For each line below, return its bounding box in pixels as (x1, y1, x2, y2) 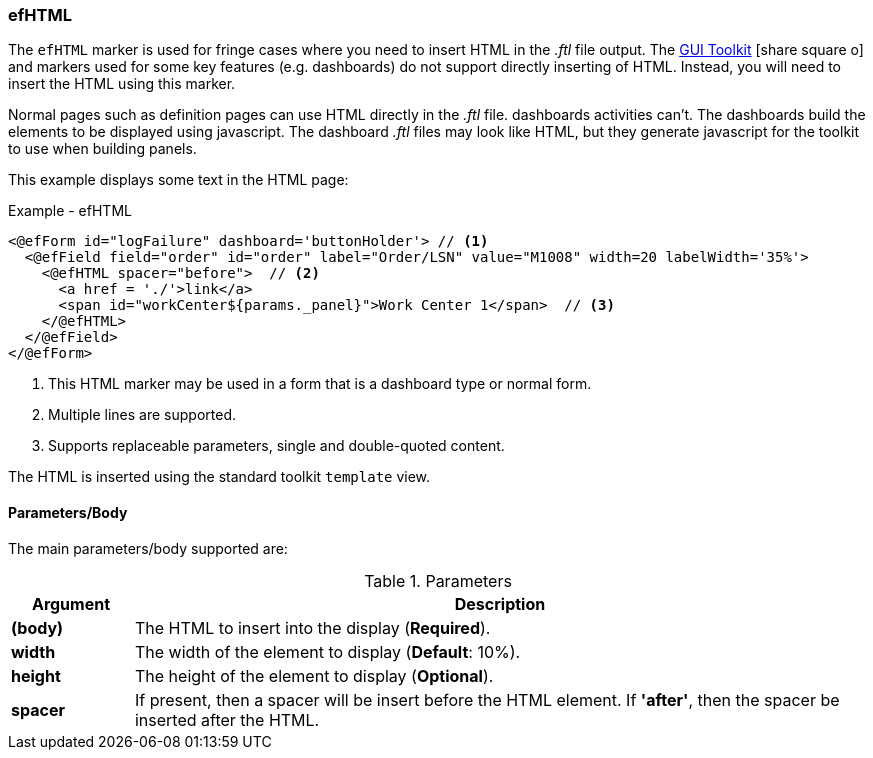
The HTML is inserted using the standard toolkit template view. (8, 468, 431, 486)
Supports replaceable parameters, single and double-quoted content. (48, 437, 505, 455)
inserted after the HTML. (134, 709, 320, 730)
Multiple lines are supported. (48, 406, 237, 424)
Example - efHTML (8, 202, 132, 220)
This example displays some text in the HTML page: (8, 171, 349, 189)
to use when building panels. (8, 140, 197, 158)
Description (454, 593, 546, 614)
